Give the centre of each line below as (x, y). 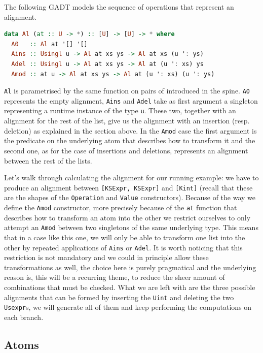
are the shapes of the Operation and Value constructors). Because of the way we (130, 197)
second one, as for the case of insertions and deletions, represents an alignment (126, 150)
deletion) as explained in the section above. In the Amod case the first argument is (130, 130)
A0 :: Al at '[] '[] (49, 44)
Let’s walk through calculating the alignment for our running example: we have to (131, 178)
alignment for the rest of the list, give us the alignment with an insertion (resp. (127, 121)
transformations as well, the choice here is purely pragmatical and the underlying (130, 267)
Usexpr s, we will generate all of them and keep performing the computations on (128, 307)
